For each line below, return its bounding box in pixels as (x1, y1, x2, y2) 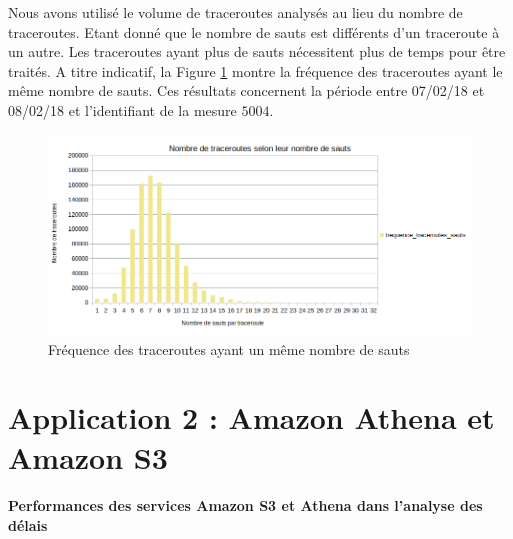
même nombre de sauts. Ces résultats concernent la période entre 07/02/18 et (8, 80, 485, 101)
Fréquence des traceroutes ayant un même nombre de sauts (48, 338, 410, 359)
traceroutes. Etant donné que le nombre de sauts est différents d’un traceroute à (8, 21, 500, 42)
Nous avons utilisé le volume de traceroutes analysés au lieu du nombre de (8, 2, 463, 22)
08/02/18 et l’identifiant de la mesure (8, 99, 237, 120)
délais (8, 515, 48, 535)
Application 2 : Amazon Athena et (8, 397, 495, 438)
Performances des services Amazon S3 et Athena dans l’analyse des (8, 495, 483, 516)
